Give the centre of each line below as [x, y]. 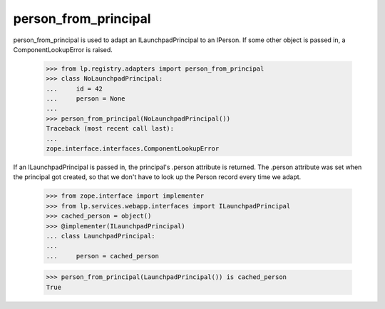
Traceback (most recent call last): [110, 129]
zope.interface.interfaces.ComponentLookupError [133, 149]
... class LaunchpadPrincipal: [101, 236]
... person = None [86, 99]
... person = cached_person [103, 256]
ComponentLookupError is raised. [63, 49]
